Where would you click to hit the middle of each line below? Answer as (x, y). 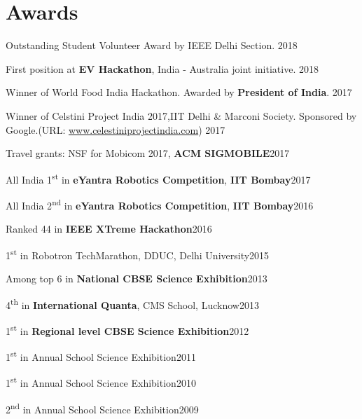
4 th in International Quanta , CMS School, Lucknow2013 (132, 303)
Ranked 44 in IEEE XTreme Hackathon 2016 (109, 229)
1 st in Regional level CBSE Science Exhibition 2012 (127, 329)
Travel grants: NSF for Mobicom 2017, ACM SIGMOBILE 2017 (148, 153)
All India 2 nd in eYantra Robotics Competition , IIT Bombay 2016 (160, 204)
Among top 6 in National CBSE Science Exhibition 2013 (137, 279)
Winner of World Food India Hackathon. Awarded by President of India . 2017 (179, 92)
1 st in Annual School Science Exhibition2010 (101, 382)
